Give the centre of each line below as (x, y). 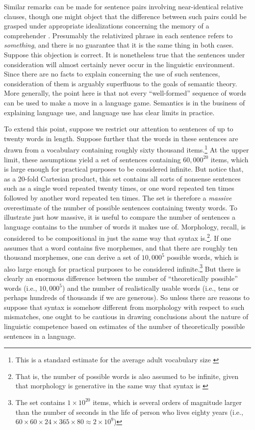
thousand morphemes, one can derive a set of (72, 257)
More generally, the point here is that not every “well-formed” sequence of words (125, 93)
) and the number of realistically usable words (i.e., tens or (150, 288)
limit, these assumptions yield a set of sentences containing (92, 159)
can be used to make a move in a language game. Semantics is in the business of (125, 102)
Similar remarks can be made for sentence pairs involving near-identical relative (124, 6)
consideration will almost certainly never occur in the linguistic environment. (119, 64)
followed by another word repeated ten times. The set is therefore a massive (118, 197)
